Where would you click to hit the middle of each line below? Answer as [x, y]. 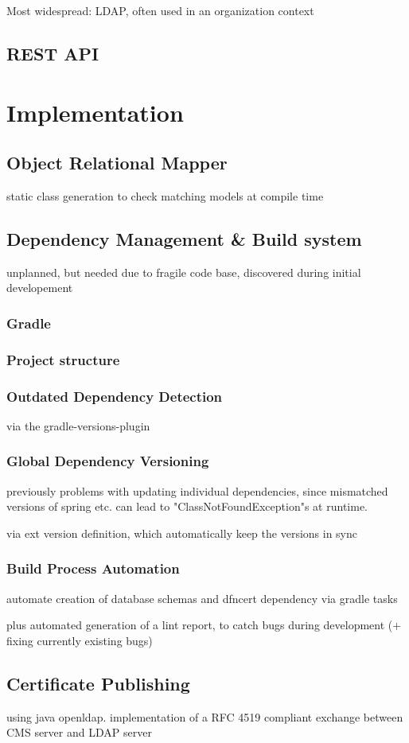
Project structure [63, 359]
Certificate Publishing [98, 683]
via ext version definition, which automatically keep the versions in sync [182, 533]
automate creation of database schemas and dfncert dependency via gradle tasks [202, 598]
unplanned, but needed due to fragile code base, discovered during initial [184, 272]
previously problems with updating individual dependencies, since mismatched [197, 490]
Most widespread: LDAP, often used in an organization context [160, 10]
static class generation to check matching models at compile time [165, 195]
